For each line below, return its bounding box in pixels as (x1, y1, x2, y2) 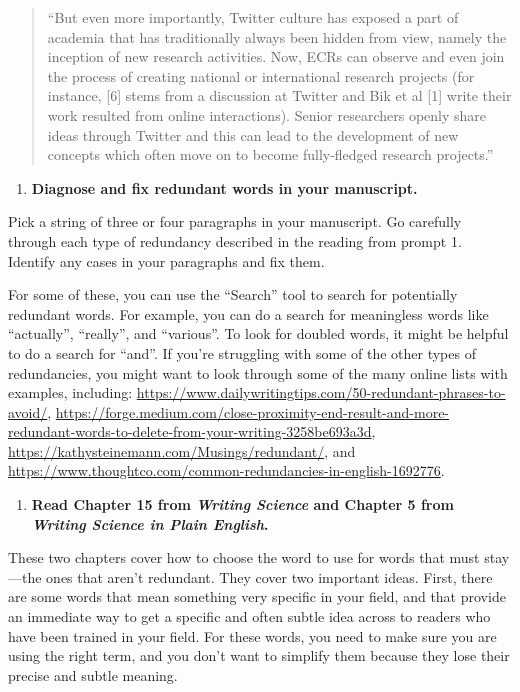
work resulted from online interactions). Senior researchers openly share (47, 104, 487, 125)
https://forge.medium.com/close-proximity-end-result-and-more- (55, 401, 450, 422)
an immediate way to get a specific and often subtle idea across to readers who (8, 606, 491, 627)
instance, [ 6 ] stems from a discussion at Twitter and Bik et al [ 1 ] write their (47, 85, 512, 106)
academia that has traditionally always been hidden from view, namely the (47, 26, 507, 47)
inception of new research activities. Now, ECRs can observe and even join (47, 46, 505, 67)
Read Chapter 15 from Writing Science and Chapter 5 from (31, 494, 454, 515)
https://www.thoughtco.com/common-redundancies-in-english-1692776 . (8, 460, 445, 481)
